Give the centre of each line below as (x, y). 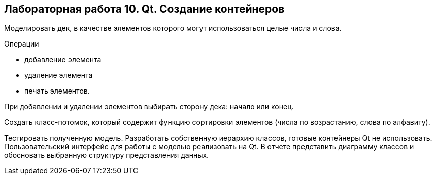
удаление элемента (59, 75)
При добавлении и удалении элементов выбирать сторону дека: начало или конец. (149, 107)
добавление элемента (63, 60)
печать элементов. (57, 91)
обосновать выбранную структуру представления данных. (107, 155)
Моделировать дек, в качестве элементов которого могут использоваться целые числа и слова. (173, 28)
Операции (22, 44)
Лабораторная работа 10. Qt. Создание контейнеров (144, 9)
